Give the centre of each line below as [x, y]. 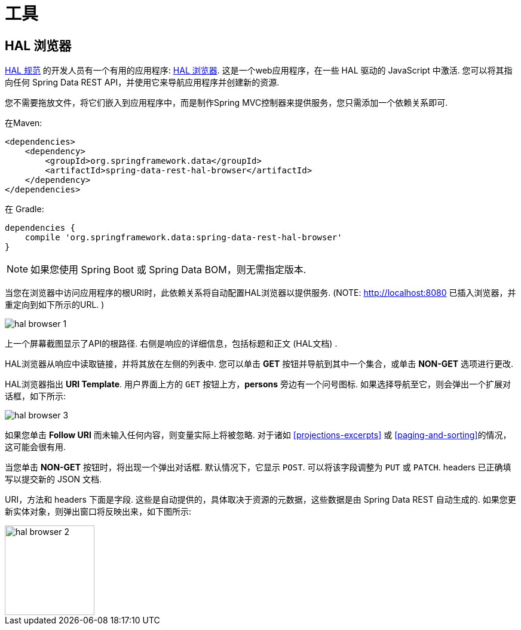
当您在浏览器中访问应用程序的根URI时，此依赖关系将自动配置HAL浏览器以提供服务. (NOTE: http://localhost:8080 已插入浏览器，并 [260, 293]
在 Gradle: [24, 209]
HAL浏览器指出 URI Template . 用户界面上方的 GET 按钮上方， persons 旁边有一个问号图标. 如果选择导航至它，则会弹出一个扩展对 [258, 384]
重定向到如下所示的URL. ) [55, 305]
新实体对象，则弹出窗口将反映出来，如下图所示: [98, 512]
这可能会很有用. [36, 447]
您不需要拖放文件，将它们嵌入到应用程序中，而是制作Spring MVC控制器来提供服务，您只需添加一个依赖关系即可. [226, 103]
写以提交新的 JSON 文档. [53, 479]
